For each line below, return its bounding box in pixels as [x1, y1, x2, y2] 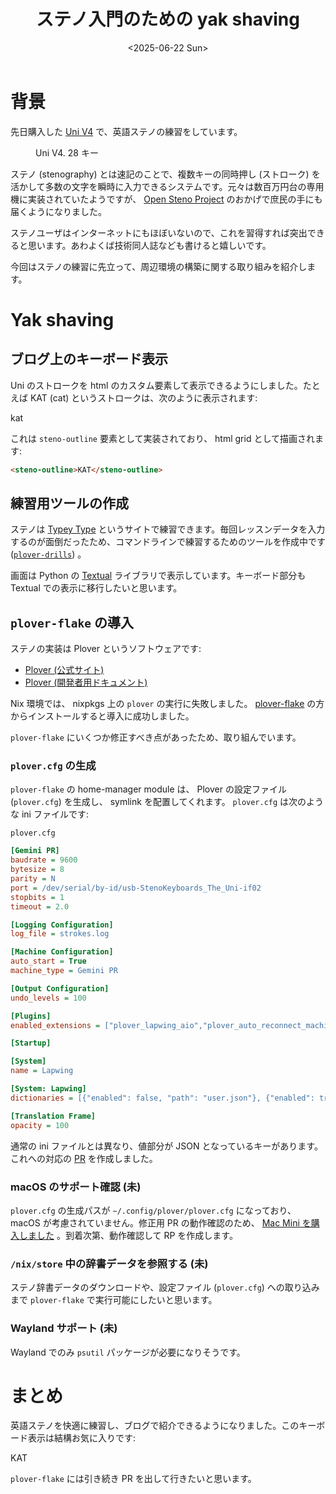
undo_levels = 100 [10, 993, 87, 1003]
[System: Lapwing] [10, 1084, 87, 1094]
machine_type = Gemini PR [10, 966, 118, 976]
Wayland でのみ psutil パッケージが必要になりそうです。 [10, 1346, 246, 1358]
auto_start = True [10, 956, 87, 967]
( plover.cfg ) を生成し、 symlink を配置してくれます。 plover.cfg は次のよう [10, 796, 325, 808]
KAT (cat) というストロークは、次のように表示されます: [29, 391, 258, 404]
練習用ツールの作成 [10, 495, 129, 512]
